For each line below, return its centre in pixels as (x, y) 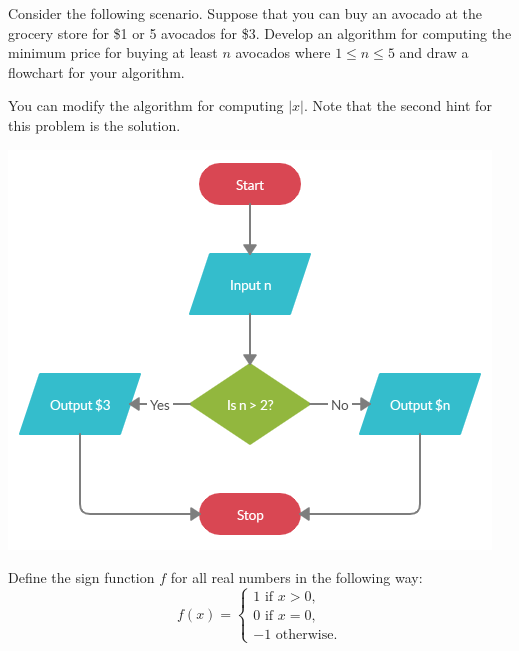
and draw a (434, 52)
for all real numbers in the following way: (296, 577)
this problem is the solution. (94, 124)
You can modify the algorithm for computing (146, 105)
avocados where (283, 52)
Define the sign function (81, 577)
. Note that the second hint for (397, 105)
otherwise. (306, 635)
